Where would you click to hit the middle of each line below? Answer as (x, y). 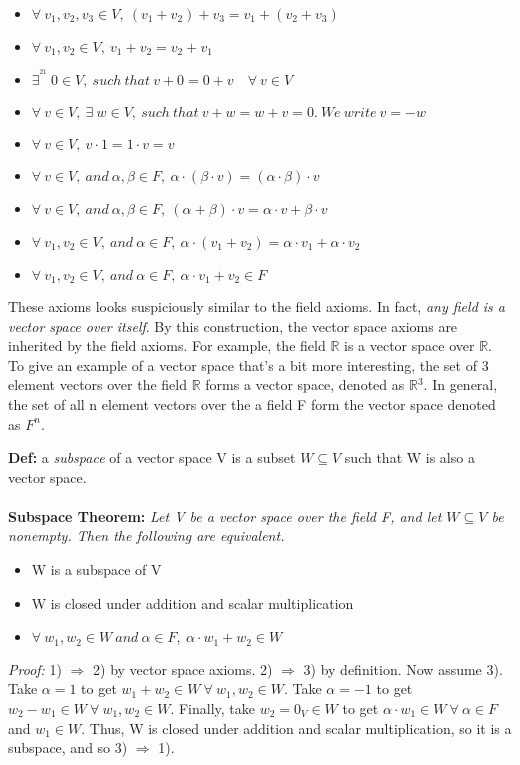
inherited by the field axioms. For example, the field (167, 345)
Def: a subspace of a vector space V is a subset (152, 457)
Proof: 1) (35, 668)
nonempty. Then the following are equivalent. (146, 535)
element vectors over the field (98, 384)
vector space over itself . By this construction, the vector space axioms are (233, 325)
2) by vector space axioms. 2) (183, 668)
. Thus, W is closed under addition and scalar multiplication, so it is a (296, 727)
